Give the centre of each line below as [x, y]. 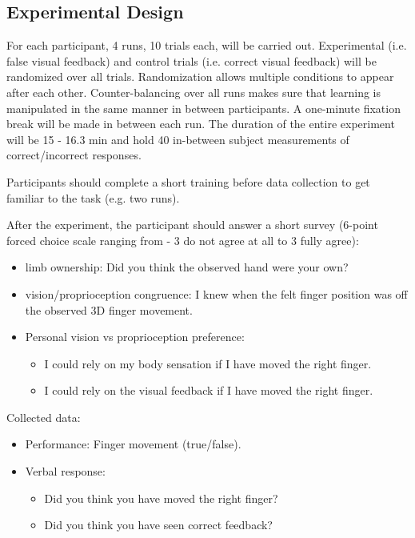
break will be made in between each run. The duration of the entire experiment [201, 124]
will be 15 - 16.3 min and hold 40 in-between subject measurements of [178, 139]
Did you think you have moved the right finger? [161, 498]
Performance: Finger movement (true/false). [133, 444]
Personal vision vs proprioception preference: [135, 337]
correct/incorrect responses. [74, 155]
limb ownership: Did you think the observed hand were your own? [187, 267]
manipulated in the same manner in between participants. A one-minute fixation [204, 108]
